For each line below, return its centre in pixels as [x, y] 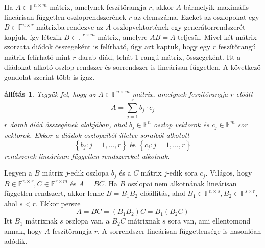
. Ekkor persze [58, 203]
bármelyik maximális [216, 7]
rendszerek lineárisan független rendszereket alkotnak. [87, 155]
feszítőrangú [237, 47]
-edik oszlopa [88, 173]
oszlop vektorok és [182, 124]
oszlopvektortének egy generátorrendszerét [179, 27]
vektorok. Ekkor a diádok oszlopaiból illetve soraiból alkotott [97, 134]
